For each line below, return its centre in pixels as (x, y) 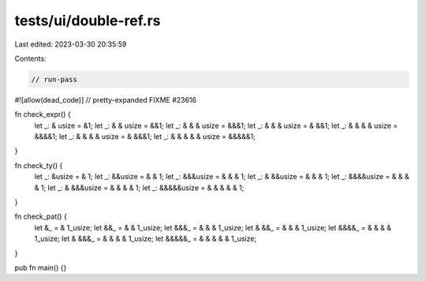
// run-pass (54, 79)
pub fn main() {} (41, 268)
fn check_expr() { (43, 114)
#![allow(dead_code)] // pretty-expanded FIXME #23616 (106, 99)
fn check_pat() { (41, 216)
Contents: (30, 58)
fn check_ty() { (39, 165)
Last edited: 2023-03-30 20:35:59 (71, 44)
